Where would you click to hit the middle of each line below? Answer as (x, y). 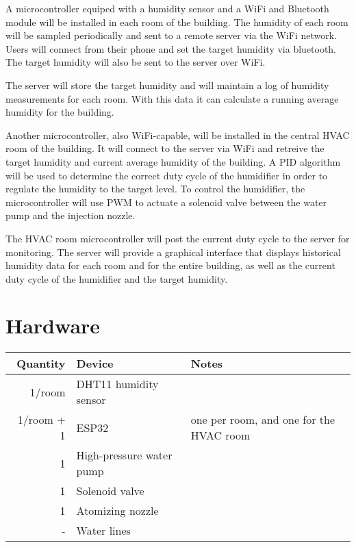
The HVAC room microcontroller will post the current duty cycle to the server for (178, 238)
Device (95, 364)
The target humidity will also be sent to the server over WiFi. (136, 62)
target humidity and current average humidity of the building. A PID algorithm (173, 161)
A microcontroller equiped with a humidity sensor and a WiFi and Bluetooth (167, 8)
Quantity (41, 364)
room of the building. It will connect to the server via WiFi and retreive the (165, 148)
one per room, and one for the (263, 420)
